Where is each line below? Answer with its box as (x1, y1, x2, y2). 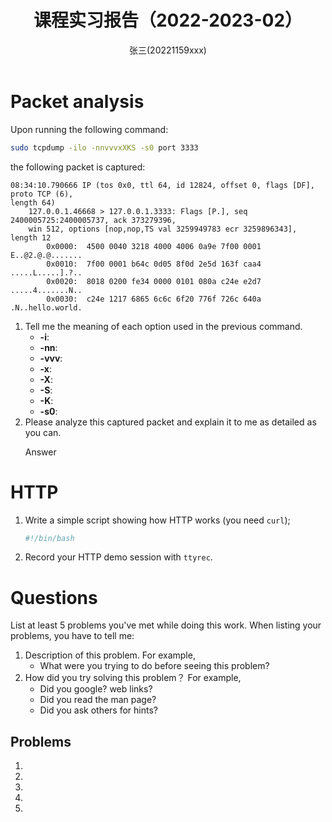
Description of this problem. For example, (24, 649, 196, 661)
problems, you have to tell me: (10, 630, 135, 642)
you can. (24, 426, 62, 438)
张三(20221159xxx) (129, 44, 207, 56)
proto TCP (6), (10, 189, 74, 199)
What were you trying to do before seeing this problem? (39, 660, 270, 672)
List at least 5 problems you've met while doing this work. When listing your (10, 619, 322, 631)
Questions (10, 586, 98, 609)
